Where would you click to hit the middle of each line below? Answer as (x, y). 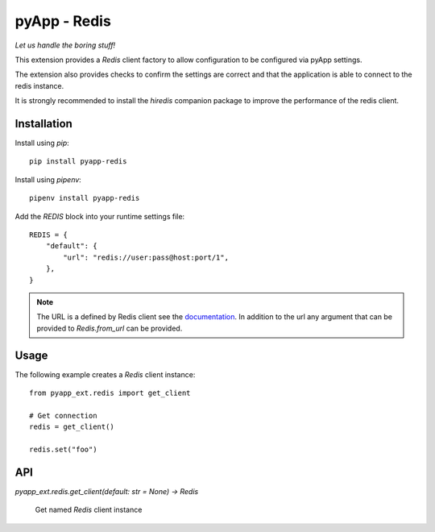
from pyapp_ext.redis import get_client (110, 393)
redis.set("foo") (63, 449)
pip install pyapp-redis (78, 162)
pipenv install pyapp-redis (85, 198)
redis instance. (39, 85)
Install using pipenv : (48, 179)
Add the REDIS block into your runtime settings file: (100, 216)
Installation (43, 124)
